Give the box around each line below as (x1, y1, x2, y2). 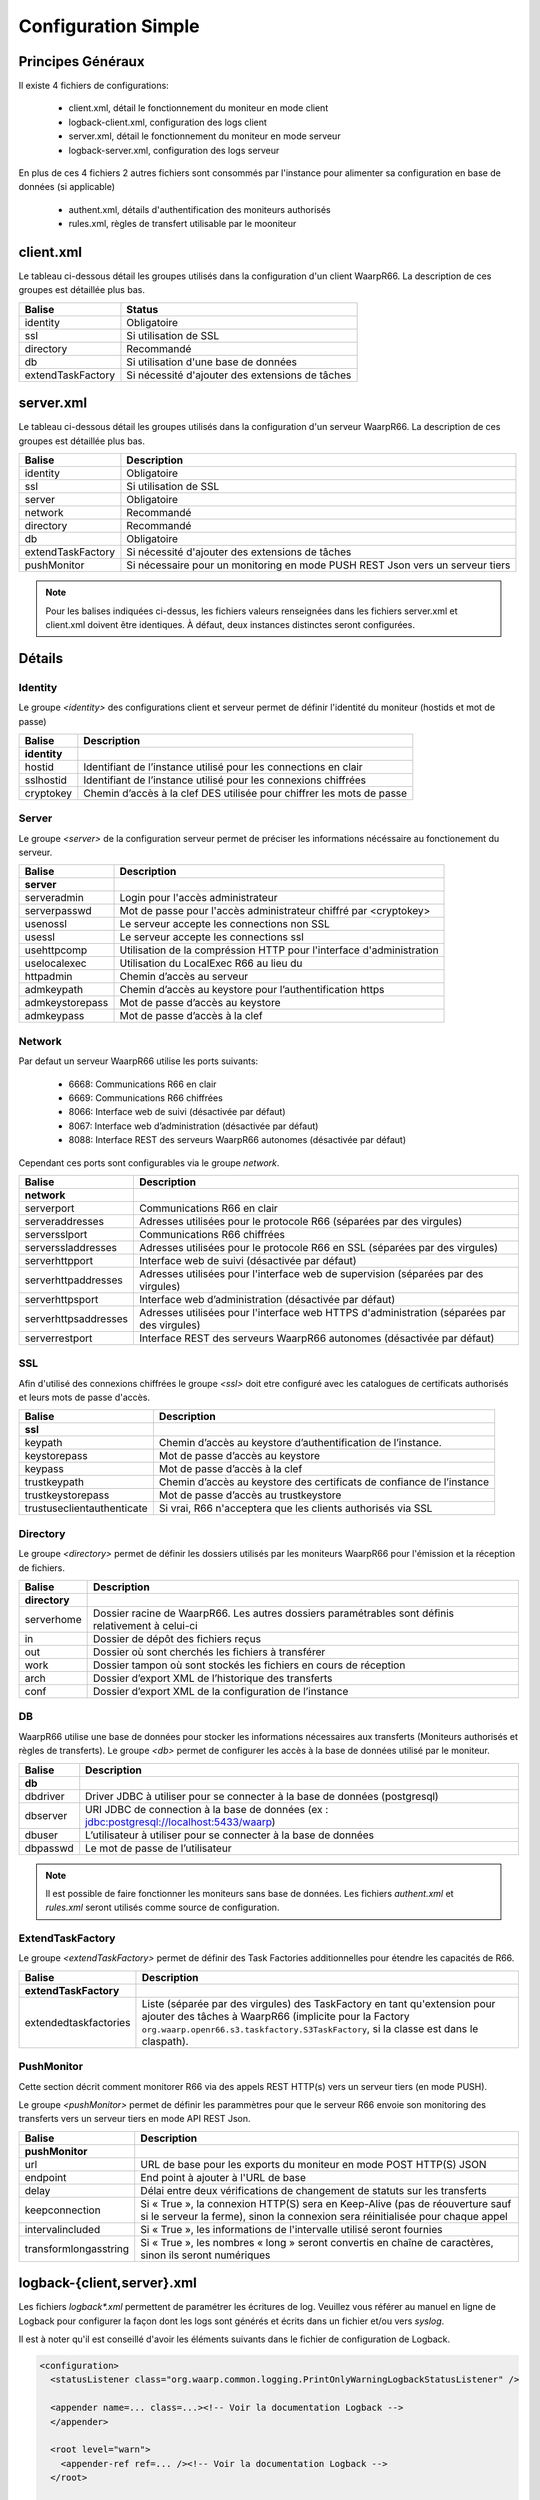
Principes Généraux (18, 53, 145, 70)
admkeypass (24, 1009, 85, 1023)
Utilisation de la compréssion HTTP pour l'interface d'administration (119, 943, 439, 957)
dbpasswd (24, 1841, 74, 1855)
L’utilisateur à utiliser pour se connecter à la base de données (85, 1828, 375, 1842)
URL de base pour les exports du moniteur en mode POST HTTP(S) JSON (140, 2157, 487, 2171)
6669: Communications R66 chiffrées (68, 1091, 224, 1104)
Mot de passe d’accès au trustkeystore (158, 1488, 342, 1502)
